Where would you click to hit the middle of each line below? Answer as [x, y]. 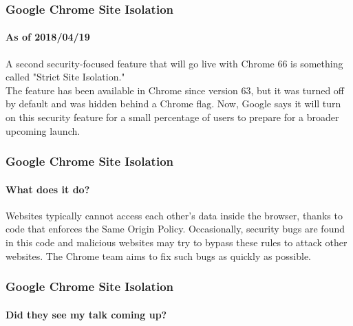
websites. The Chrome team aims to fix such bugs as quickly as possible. [158, 256]
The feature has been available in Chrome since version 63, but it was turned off [175, 90]
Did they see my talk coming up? [86, 314]
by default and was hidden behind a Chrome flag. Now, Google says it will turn [173, 104]
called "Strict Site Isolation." [65, 77]
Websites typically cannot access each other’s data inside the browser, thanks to [174, 215]
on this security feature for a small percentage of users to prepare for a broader [172, 117]
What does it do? [48, 189]
